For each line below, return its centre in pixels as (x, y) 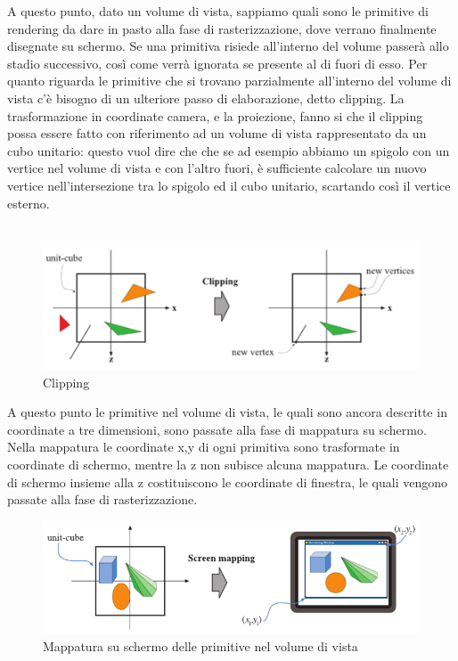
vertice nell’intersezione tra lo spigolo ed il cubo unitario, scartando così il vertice (229, 185)
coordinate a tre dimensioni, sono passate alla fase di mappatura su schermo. (217, 429)
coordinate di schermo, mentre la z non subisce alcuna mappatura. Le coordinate (228, 465)
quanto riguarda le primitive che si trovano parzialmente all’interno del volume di (229, 81)
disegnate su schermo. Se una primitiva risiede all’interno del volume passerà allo (228, 46)
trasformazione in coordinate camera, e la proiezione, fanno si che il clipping (215, 115)
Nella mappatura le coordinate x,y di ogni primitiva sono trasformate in (204, 447)
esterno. (29, 203)
